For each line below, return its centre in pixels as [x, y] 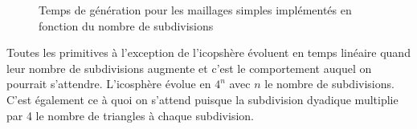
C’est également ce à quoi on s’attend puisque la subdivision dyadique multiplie [202, 99]
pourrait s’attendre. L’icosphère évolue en [109, 84]
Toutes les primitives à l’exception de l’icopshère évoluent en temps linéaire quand [208, 52]
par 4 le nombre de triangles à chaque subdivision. [130, 115]
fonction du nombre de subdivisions [126, 25]
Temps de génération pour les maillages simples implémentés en [195, 10]
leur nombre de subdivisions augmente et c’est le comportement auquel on [189, 68]
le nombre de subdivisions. [329, 84]
